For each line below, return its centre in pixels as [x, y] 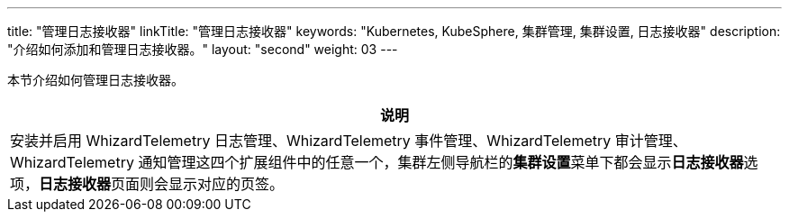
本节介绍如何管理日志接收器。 [95, 80]
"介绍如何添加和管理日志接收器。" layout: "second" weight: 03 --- [203, 49]
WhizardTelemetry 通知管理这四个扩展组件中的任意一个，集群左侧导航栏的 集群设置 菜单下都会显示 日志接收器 [377, 162]
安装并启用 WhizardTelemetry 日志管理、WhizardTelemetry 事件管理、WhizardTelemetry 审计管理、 [349, 141]
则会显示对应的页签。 [212, 184]
